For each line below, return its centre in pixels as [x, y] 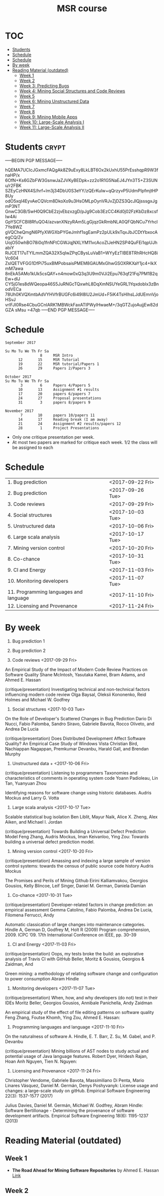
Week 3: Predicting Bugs [44, 85]
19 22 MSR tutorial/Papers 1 [58, 364]
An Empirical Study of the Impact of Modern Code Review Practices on [76, 669]
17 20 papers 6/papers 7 [54, 394]
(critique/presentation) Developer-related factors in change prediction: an [79, 904]
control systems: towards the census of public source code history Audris [79, 866]
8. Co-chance [24, 559]
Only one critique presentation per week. [53, 437]
